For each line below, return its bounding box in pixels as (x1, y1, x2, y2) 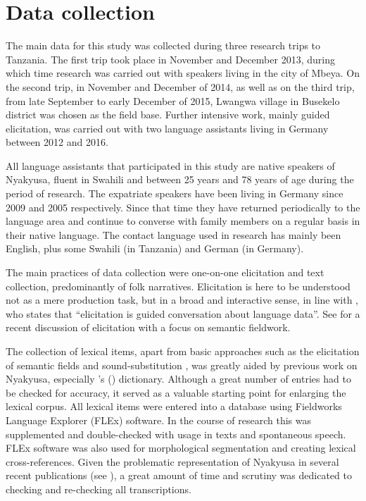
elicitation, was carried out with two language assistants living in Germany (6, 120, 329, 135)
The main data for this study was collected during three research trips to (6, 38, 321, 53)
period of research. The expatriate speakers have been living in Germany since (6, 186, 343, 201)
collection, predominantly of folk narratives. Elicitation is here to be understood (6, 278, 351, 293)
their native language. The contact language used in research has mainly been (6, 227, 341, 242)
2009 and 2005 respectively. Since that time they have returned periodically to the (6, 199, 360, 214)
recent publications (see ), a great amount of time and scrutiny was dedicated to (6, 468, 352, 483)
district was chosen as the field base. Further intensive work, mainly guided (6, 107, 330, 122)
